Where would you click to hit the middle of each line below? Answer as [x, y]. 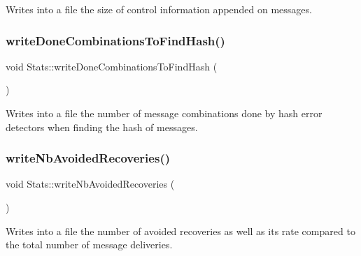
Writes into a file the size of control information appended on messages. [159, 9]
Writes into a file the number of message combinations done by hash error [164, 113]
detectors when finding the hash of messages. [102, 127]
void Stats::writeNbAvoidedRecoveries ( [90, 184]
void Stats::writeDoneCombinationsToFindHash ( [112, 66]
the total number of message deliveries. [89, 244]
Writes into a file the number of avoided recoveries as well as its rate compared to [180, 231]
